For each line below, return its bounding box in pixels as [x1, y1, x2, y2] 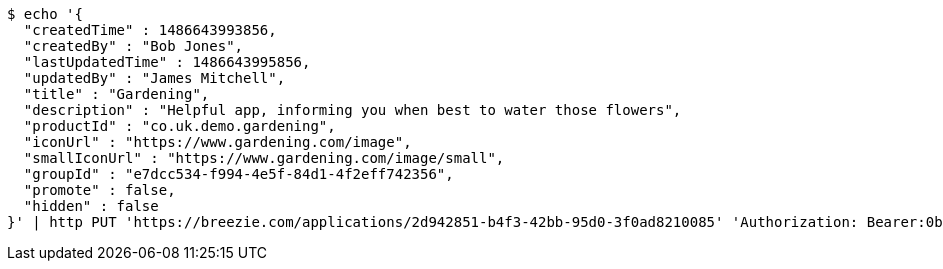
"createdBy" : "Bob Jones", [23, 38, 244, 54]
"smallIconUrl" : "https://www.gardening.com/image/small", [23, 150, 505, 166]
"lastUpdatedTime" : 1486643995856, [23, 54, 311, 70]
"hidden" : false [23, 198, 159, 214]
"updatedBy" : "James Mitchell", [23, 70, 286, 86]
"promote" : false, [23, 182, 176, 198]
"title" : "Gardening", [23, 86, 210, 102]
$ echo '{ [7, 6, 83, 22]
